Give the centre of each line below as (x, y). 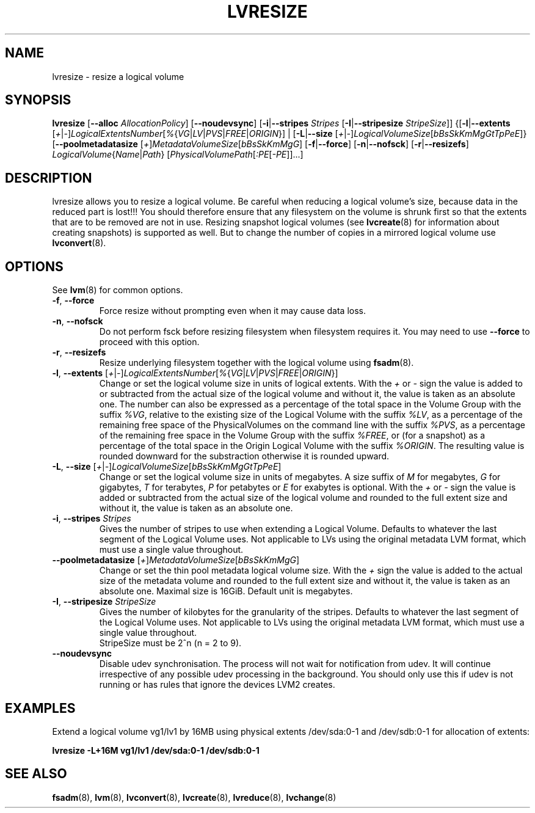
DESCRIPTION (49, 178)
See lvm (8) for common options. (118, 290)
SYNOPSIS (38, 100)
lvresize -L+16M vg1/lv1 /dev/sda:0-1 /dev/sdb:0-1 (156, 750)
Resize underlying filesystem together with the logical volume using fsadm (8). (257, 363)
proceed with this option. (149, 342)
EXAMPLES (40, 708)
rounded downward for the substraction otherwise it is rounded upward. (244, 456)
